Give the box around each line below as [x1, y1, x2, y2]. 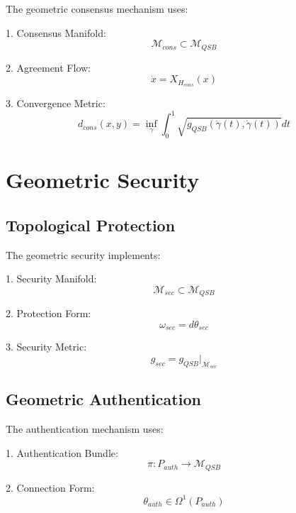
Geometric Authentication [6, 388, 201, 410]
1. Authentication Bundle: [6, 445, 118, 460]
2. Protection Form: [6, 306, 91, 321]
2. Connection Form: [6, 480, 95, 495]
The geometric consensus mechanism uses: [6, 1, 188, 16]
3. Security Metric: [6, 339, 87, 354]
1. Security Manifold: [6, 271, 97, 286]
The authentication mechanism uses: [6, 421, 164, 436]
